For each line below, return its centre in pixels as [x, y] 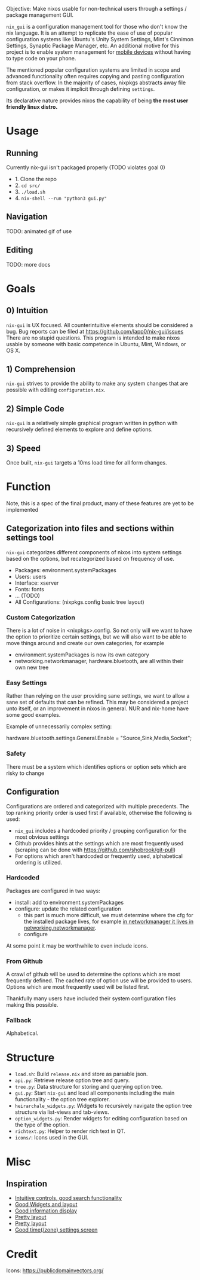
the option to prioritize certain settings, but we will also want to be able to [96, 637]
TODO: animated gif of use [39, 231]
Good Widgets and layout [46, 1205]
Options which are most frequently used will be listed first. [78, 987]
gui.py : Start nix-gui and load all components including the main [95, 1093]
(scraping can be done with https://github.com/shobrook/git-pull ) [95, 850]
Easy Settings [27, 683]
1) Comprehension [41, 369]
